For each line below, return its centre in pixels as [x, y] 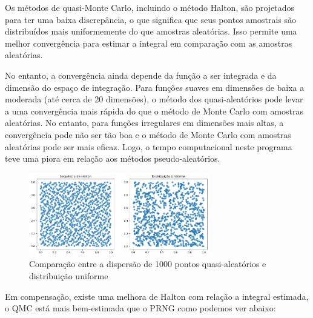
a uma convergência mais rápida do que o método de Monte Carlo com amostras [154, 111]
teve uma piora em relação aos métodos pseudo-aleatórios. [113, 158]
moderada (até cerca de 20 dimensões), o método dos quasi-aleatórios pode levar [154, 99]
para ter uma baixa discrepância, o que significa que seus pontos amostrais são [151, 19]
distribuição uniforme [69, 276]
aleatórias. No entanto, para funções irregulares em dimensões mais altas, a [144, 123]
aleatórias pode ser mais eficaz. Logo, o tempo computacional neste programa [149, 146]
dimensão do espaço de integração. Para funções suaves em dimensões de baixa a [155, 87]
